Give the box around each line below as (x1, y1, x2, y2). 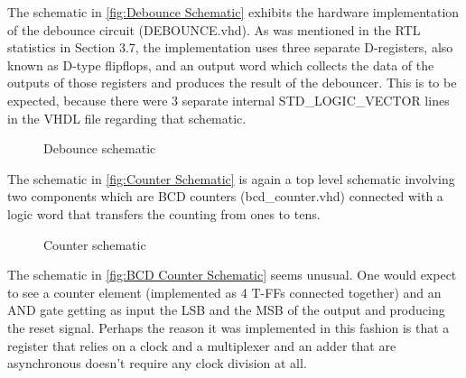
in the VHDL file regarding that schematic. (7, 108, 247, 127)
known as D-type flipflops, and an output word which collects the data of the (7, 55, 434, 74)
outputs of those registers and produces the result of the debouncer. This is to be (7, 73, 457, 92)
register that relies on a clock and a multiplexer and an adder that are (7, 336, 396, 355)
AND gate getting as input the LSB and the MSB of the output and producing (7, 300, 445, 319)
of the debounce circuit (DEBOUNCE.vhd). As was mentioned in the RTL (7, 20, 421, 39)
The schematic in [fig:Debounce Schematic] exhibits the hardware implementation (7, 3, 460, 21)
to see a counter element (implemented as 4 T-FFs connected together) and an (7, 282, 442, 301)
